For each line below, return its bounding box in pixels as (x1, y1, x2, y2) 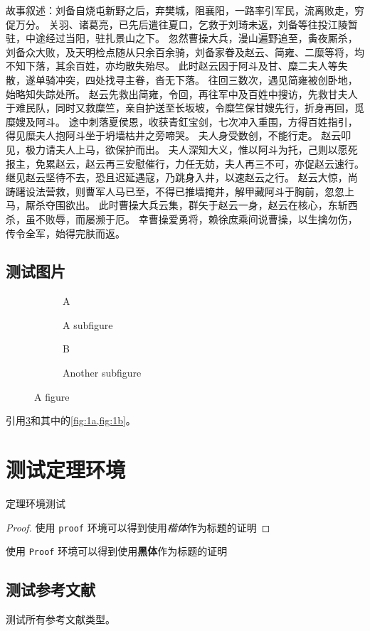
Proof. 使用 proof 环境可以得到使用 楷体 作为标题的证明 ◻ (6, 519, 270, 534)
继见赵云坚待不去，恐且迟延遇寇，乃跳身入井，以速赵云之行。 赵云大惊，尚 (6, 170, 358, 185)
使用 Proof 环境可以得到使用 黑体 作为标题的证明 (6, 544, 228, 559)
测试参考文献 (6, 578, 95, 600)
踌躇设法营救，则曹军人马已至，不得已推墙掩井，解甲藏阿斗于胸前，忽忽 (6, 183, 344, 198)
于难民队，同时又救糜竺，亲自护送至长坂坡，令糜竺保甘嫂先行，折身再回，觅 (6, 100, 364, 115)
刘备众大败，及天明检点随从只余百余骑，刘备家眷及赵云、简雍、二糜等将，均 (6, 44, 364, 59)
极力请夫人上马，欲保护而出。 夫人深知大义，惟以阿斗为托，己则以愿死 (25, 141, 358, 156)
